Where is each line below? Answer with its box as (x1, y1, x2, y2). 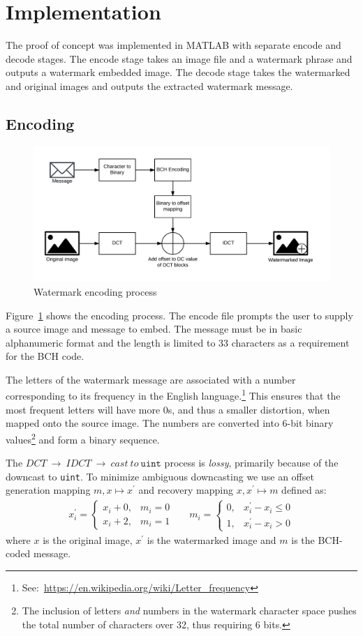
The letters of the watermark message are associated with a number (6, 372, 296, 386)
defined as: (281, 483, 327, 497)
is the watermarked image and (147, 532, 276, 547)
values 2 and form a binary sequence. (6, 430, 160, 446)
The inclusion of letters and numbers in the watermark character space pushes (22, 603, 357, 618)
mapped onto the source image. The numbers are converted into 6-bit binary (6, 416, 334, 430)
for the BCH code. (6, 349, 84, 363)
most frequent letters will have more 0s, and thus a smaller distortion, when (6, 402, 330, 416)
